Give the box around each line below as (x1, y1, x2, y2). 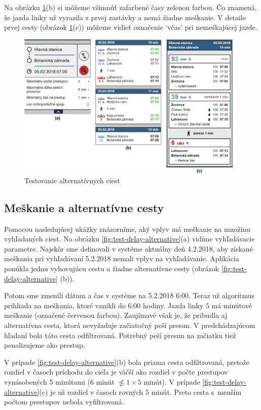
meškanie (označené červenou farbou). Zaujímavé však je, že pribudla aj (4, 310, 228, 320)
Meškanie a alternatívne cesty (4, 199, 164, 215)
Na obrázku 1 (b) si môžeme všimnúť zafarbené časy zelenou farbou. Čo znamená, (4, 2, 257, 12)
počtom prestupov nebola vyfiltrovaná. (4, 396, 124, 407)
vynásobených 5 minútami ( (4, 376, 91, 387)
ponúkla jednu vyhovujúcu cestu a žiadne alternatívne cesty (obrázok (4, 263, 219, 273)
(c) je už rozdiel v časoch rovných (39, 386, 143, 397)
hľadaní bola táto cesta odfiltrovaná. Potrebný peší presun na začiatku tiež (4, 330, 236, 340)
